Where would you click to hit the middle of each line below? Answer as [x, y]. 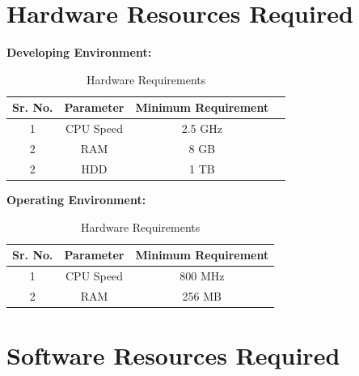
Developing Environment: [79, 52]
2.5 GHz [202, 128]
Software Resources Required [173, 355]
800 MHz [202, 275]
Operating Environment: [76, 199]
